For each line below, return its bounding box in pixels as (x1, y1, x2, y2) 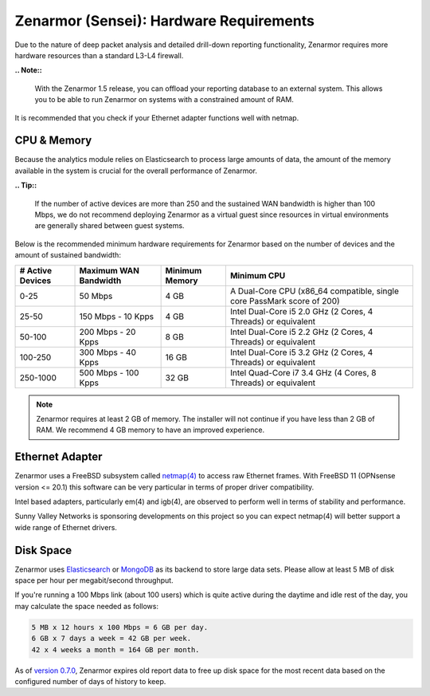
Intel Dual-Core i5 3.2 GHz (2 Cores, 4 (229, 347, 373, 358)
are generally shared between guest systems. (34, 221, 185, 230)
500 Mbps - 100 (79, 367, 139, 378)
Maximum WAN (79, 265, 139, 276)
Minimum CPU (229, 269, 286, 281)
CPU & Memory (14, 134, 92, 147)
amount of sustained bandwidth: (14, 250, 121, 260)
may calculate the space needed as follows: (14, 601, 159, 611)
